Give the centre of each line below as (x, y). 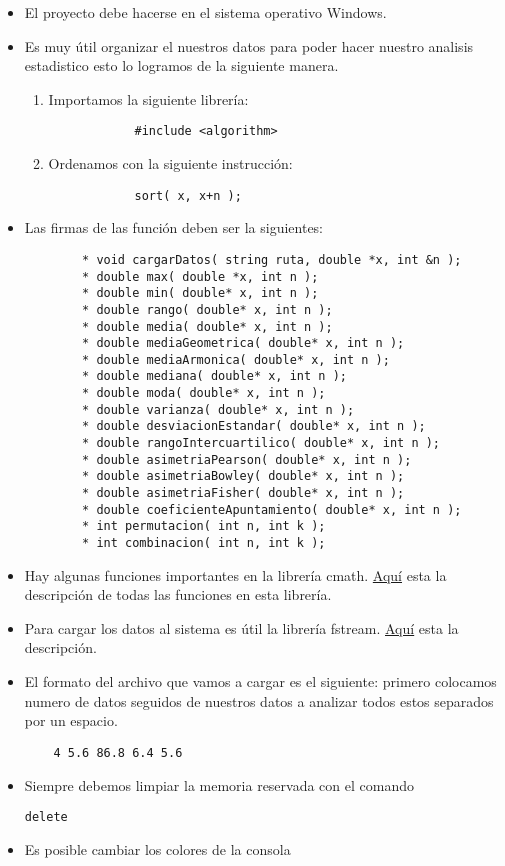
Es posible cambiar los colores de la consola (157, 848)
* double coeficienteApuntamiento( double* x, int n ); (272, 509)
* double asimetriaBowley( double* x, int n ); (243, 476)
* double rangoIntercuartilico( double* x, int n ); (261, 443)
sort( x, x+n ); (188, 195)
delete (46, 817)
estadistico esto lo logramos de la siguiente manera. (181, 65)
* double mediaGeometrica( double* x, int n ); (243, 343)
